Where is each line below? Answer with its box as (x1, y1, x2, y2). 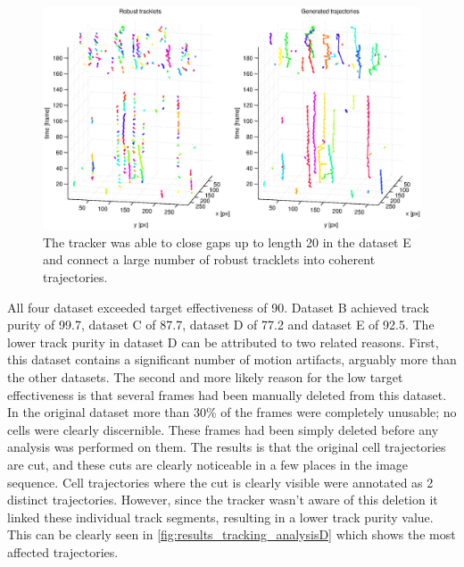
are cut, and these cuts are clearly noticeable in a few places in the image (7, 454, 409, 473)
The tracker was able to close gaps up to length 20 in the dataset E (43, 232, 411, 251)
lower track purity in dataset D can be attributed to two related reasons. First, (7, 332, 439, 351)
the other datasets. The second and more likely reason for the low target (7, 368, 403, 387)
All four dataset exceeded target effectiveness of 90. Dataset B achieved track (7, 297, 429, 316)
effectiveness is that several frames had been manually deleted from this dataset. (7, 385, 447, 404)
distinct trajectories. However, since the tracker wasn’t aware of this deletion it (7, 490, 438, 509)
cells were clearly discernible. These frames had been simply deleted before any (7, 420, 439, 438)
